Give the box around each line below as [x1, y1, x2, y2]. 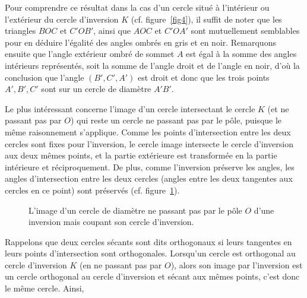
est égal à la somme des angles [186, 47, 297, 60]
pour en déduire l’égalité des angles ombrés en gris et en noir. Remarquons [5, 36, 276, 48]
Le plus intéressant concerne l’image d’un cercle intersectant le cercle [5, 102, 255, 115]
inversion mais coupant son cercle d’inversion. [29, 215, 194, 228]
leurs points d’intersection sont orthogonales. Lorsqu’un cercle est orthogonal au [5, 247, 296, 259]
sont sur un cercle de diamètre [41, 83, 151, 95]
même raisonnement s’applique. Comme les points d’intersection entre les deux [5, 125, 291, 138]
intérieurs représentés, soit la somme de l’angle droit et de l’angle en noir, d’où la [5, 59, 300, 71]
